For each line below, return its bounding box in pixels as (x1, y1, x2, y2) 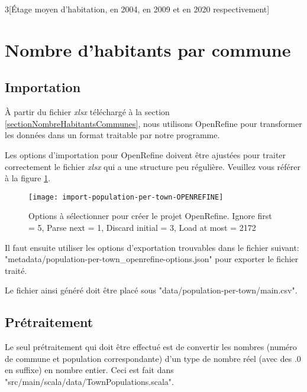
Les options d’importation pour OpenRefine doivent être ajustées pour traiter (5, 148, 286, 161)
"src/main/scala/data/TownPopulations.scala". (5, 375, 174, 387)
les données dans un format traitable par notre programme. (5, 129, 220, 141)
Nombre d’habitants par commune (5, 37, 291, 61)
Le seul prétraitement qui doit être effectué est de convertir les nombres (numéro (5, 341, 297, 353)
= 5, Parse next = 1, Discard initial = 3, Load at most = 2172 (28, 221, 256, 233)
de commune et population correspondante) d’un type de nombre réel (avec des (5, 352, 292, 364)
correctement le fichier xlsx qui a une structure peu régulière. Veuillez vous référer (5, 160, 301, 172)
